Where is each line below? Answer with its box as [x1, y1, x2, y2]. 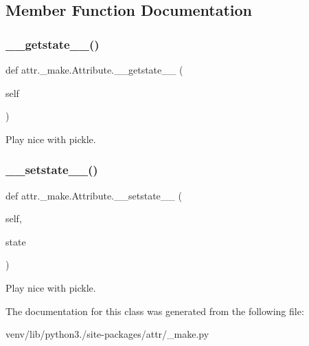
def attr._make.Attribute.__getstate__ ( [5, 63, 183, 76]
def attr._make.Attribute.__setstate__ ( [5, 188, 182, 202]
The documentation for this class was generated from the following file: [5, 303, 304, 318]
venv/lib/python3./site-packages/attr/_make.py [5, 327, 209, 341]
